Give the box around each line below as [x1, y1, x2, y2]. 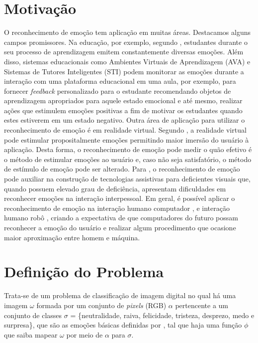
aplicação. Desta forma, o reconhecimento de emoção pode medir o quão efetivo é [4, 144, 252, 155]
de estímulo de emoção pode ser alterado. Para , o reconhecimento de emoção [4, 164, 240, 174]
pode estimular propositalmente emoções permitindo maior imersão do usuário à [4, 134, 249, 145]
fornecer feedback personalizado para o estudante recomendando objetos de [4, 85, 231, 96]
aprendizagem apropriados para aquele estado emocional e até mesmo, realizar [4, 95, 243, 106]
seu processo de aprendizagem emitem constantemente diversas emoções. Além [4, 46, 244, 57]
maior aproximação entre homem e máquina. [4, 232, 140, 242]
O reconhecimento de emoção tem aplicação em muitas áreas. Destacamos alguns [4, 27, 251, 37]
